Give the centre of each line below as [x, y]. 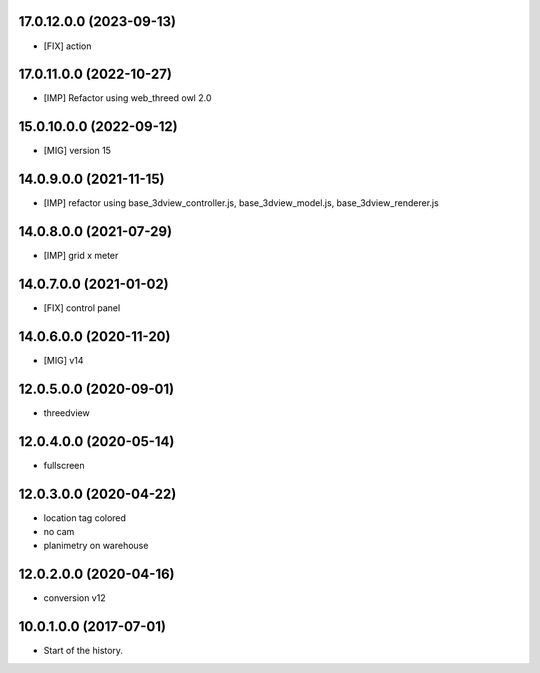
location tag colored [85, 517]
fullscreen [64, 465]
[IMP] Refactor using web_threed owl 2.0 [127, 98]
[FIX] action [67, 46]
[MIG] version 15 [77, 151]
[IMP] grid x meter [81, 256]
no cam [59, 532]
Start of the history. [83, 651]
